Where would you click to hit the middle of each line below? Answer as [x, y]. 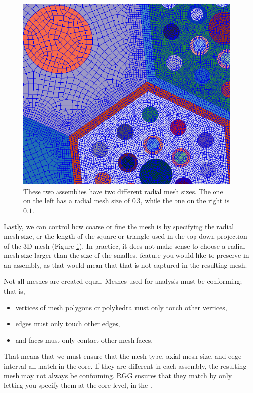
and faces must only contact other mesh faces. [84, 340]
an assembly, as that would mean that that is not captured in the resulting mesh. [126, 265]
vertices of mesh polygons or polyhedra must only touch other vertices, [121, 307]
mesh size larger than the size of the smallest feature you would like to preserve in [126, 255]
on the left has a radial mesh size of [77, 201]
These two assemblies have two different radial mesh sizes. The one [123, 191]
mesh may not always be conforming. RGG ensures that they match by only [118, 375]
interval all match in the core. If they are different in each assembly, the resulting [125, 365]
